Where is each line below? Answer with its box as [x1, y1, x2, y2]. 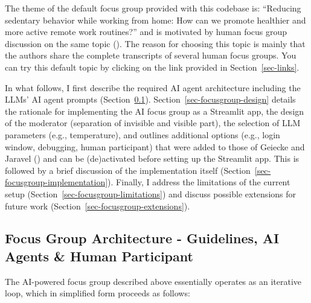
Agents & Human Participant [5, 246, 193, 265]
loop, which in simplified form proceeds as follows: [5, 287, 190, 299]
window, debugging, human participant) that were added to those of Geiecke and [5, 140, 305, 153]
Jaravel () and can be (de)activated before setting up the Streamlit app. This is [5, 152, 300, 165]
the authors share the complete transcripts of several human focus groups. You [5, 49, 297, 62]
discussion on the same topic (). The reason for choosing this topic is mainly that [5, 37, 306, 49]
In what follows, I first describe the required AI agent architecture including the [5, 81, 301, 94]
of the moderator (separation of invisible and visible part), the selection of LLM [5, 116, 301, 129]
